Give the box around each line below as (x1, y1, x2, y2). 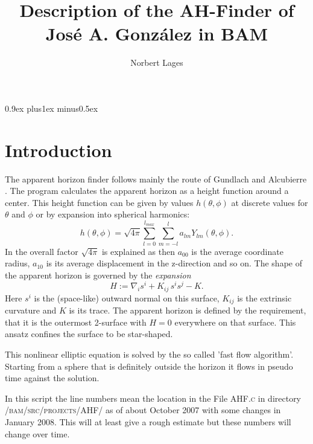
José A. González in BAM (45, 21, 268, 46)
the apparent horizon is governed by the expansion (5, 268, 191, 281)
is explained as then (101, 245, 175, 257)
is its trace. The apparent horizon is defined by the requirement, (69, 304, 306, 317)
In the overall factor (5, 245, 78, 257)
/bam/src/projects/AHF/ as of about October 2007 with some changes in (5, 404, 281, 416)
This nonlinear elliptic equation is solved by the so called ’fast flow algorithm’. (5, 348, 294, 361)
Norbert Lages (130, 56, 183, 69)
